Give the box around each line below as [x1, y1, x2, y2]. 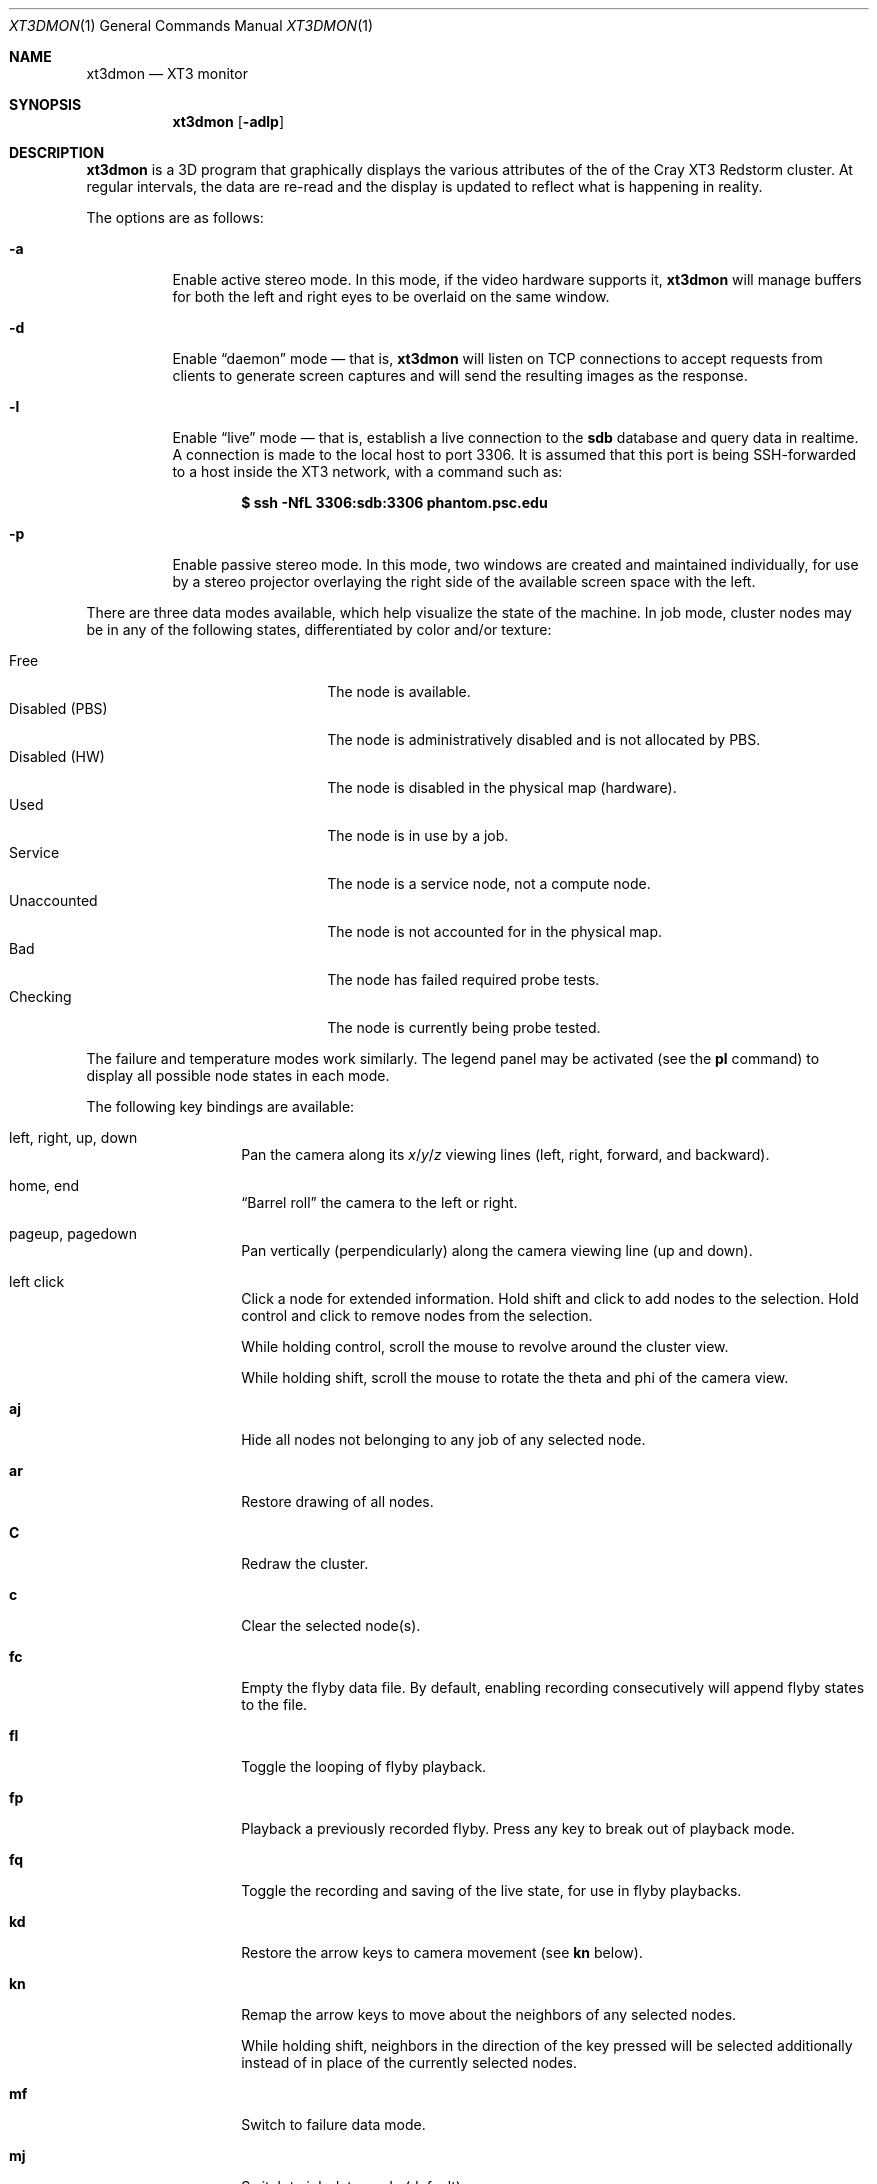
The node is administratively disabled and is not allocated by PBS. [327, 731, 761, 748]
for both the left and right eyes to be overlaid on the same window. [172, 288, 610, 305]
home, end [9, 1177, 80, 1194]
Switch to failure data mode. [241, 2116, 426, 2133]
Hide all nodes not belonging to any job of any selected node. [241, 1431, 646, 1448]
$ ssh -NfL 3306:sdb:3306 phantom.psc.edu [241, 494, 548, 511]
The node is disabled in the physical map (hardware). [327, 779, 677, 796]
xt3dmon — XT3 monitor [86, 65, 248, 82]
